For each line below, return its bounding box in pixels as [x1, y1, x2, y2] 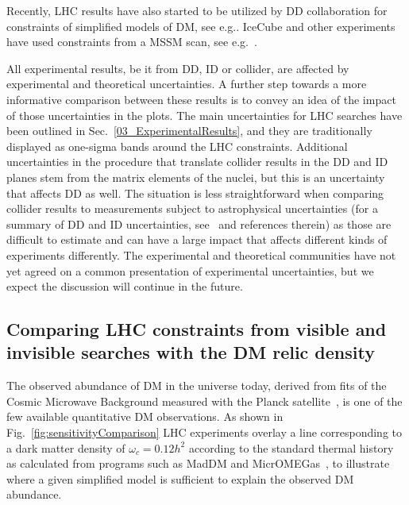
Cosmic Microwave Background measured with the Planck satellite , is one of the [6, 392, 403, 409]
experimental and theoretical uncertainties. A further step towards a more [6, 75, 367, 92]
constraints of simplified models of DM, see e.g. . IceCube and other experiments [6, 17, 395, 34]
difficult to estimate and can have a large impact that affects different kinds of [6, 231, 388, 248]
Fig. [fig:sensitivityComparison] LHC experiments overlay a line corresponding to [6, 424, 403, 441]
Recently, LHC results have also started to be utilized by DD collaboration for [6, 2, 388, 18]
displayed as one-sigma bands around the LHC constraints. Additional [6, 137, 348, 154]
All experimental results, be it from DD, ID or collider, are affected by [6, 60, 349, 76]
